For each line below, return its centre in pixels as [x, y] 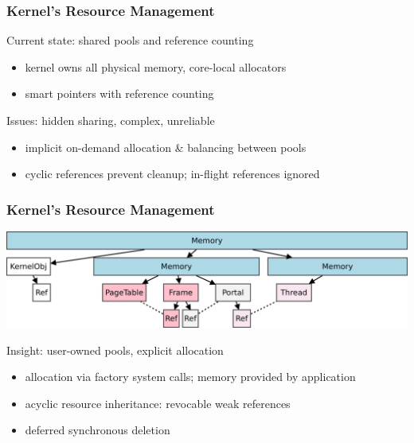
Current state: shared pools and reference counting [130, 40]
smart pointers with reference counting [119, 93]
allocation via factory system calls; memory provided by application [190, 377]
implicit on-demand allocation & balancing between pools [166, 147]
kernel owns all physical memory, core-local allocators [156, 66]
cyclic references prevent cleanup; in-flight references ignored [172, 174]
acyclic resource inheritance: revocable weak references [158, 403]
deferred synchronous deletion [98, 430]
